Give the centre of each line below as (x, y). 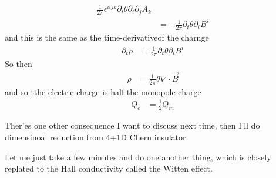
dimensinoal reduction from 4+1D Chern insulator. (97, 137)
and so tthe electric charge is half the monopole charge (103, 91)
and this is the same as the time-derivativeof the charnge (107, 37)
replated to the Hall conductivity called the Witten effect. (109, 168)
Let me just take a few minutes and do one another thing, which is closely (138, 157)
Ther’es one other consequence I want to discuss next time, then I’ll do (132, 125)
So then (18, 63)
